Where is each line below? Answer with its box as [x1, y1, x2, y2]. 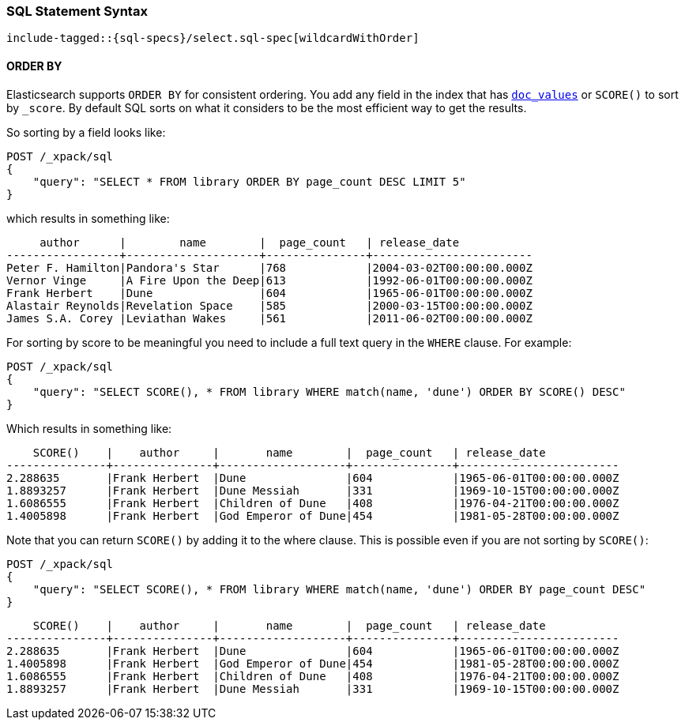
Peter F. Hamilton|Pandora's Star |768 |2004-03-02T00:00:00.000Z [6, 261, 533, 274]
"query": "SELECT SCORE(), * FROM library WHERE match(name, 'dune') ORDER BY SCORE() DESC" [32, 385, 626, 398]
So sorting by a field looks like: [6, 125, 166, 139]
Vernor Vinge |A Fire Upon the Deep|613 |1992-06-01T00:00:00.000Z [6, 273, 533, 287]
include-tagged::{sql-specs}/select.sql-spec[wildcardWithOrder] [6, 32, 420, 45]
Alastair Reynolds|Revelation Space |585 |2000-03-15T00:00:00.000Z [6, 299, 533, 312]
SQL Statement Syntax [6, 3, 148, 19]
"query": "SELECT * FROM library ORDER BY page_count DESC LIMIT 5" [32, 175, 466, 188]
